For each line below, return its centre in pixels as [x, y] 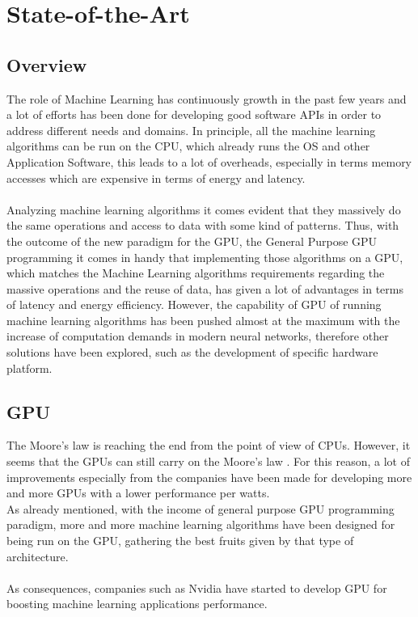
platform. [30, 368]
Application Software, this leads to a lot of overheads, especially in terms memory [209, 161]
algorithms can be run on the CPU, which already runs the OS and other [188, 146]
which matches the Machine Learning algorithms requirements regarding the [196, 273]
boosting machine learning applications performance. [137, 604]
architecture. [38, 556]
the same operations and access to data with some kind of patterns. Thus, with [203, 225]
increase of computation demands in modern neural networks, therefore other [198, 336]
